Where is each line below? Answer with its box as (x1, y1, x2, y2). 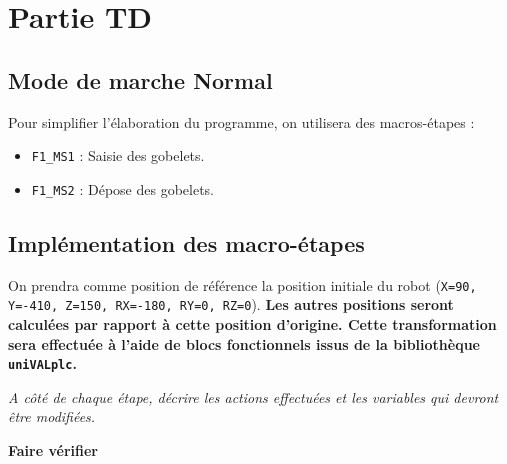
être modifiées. (8, 406, 96, 427)
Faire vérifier (8, 440, 98, 461)
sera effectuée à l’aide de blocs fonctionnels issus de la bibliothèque (8, 333, 480, 354)
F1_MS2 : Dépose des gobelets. (31, 178, 214, 199)
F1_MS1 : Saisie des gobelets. (31, 145, 205, 166)
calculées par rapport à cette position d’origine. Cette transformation (8, 314, 497, 334)
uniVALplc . (8, 353, 77, 374)
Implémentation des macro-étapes (8, 227, 365, 258)
